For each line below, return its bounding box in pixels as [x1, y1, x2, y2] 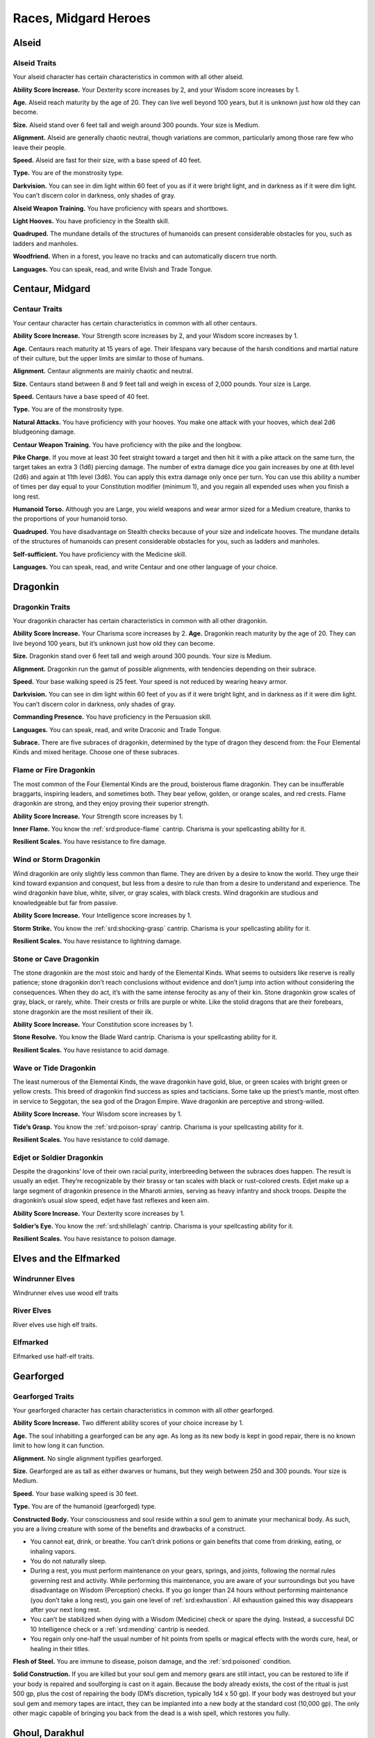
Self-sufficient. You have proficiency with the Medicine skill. [12, 550, 187, 558]
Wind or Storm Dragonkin [12, 855, 101, 865]
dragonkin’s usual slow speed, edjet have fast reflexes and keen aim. [12, 1196, 210, 1205]
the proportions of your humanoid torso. [12, 514, 128, 523]
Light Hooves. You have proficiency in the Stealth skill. [12, 217, 170, 225]
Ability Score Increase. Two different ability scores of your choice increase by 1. [12, 1419, 244, 1427]
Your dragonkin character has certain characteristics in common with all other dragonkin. [12, 617, 268, 625]
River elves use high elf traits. [12, 1320, 97, 1329]
